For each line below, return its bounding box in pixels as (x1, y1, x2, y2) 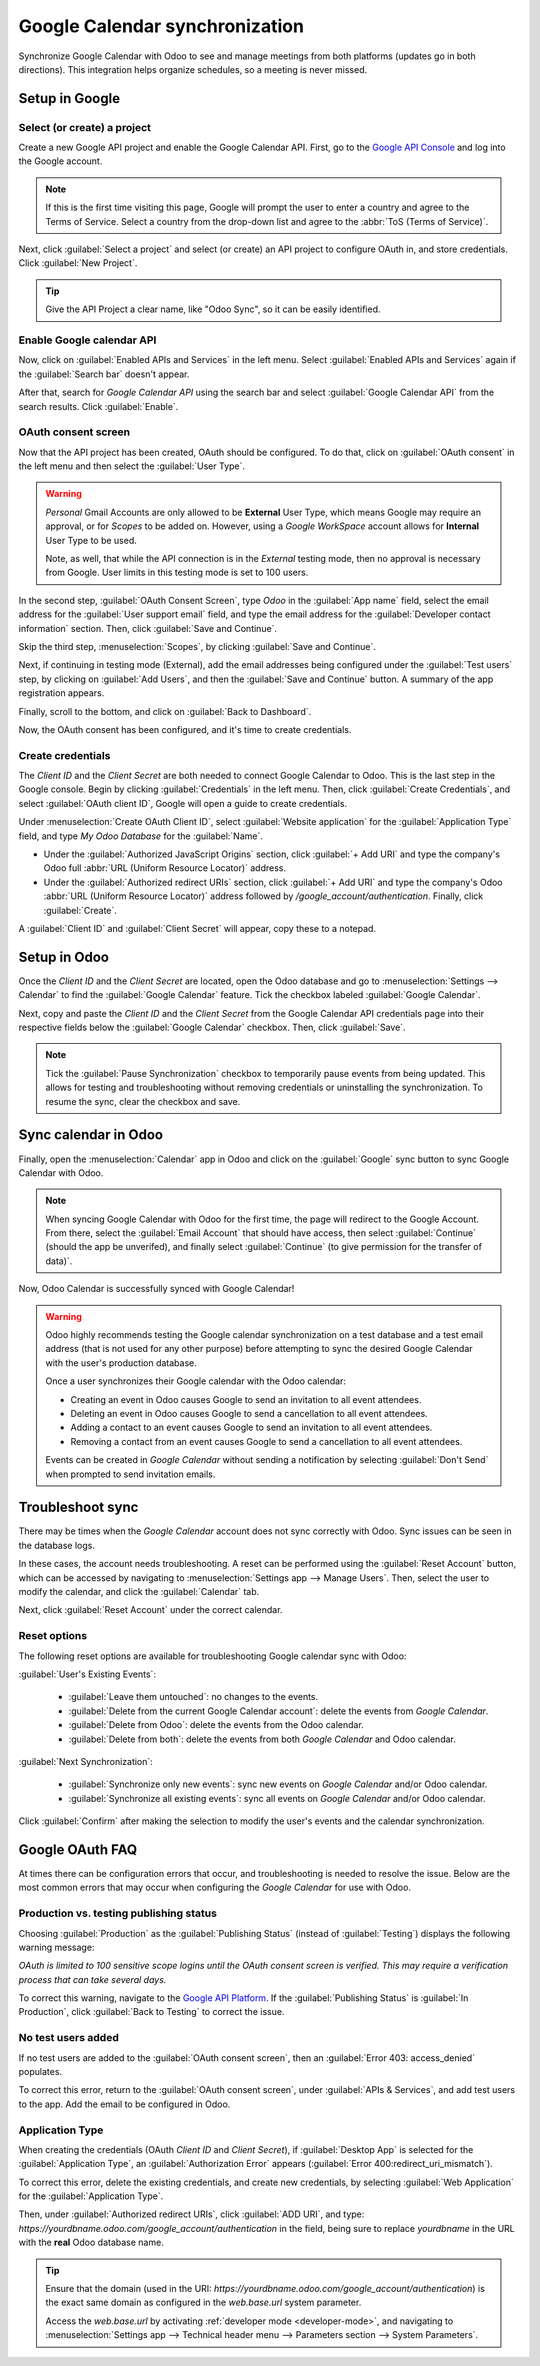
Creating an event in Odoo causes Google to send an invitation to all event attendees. (70, 1393, 422, 1405)
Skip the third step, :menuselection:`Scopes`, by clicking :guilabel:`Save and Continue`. (18, 640, 377, 652)
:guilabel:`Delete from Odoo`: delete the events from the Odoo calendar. (68, 1719, 364, 1731)
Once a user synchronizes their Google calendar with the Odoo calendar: (45, 1375, 347, 1387)
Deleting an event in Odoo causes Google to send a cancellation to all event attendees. (70, 1407, 429, 1419)
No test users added (18, 2031, 119, 2045)
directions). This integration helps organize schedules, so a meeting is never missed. (18, 63, 368, 75)
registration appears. (18, 687, 105, 699)
